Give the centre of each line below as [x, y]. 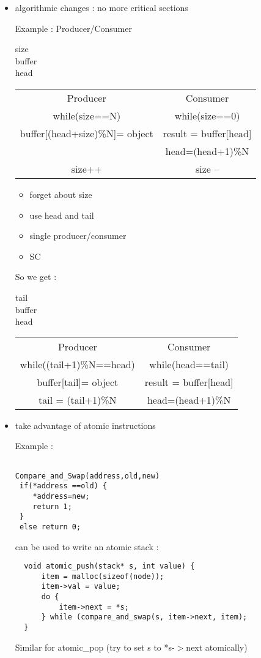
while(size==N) [87, 115]
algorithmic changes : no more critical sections [101, 7]
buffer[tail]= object [78, 382]
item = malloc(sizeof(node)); [103, 576]
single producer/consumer [78, 236]
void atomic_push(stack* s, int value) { [109, 566]
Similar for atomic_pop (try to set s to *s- [95, 647]
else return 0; [50, 527]
